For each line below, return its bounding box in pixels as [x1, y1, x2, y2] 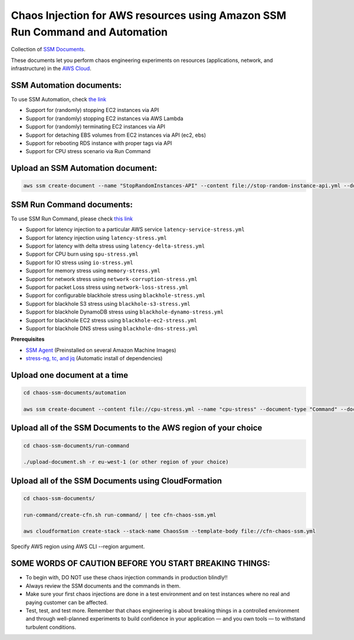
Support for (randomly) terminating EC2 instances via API [25, 123, 165, 130]
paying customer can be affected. [25, 599, 109, 606]
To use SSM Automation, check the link [11, 96, 106, 103]
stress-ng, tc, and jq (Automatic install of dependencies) [25, 355, 163, 362]
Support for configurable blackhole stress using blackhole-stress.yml [25, 292, 206, 299]
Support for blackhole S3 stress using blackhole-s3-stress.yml [25, 300, 191, 307]
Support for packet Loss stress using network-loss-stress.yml [25, 283, 189, 291]
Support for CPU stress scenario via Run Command [25, 148, 150, 155]
